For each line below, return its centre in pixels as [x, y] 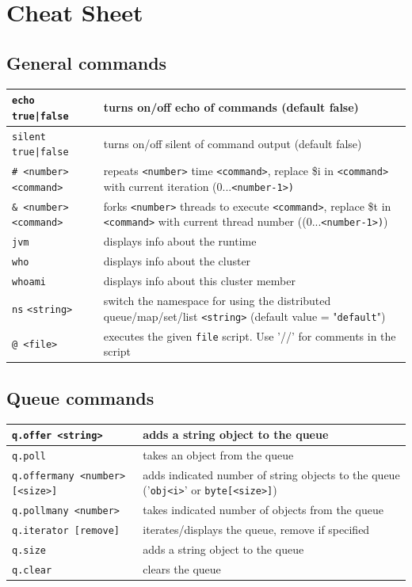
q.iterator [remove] [66, 531]
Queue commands [80, 397]
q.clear [32, 571]
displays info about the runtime [180, 241]
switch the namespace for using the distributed [217, 301]
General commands [87, 62]
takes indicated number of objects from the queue [263, 510]
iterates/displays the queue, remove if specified [256, 530]
